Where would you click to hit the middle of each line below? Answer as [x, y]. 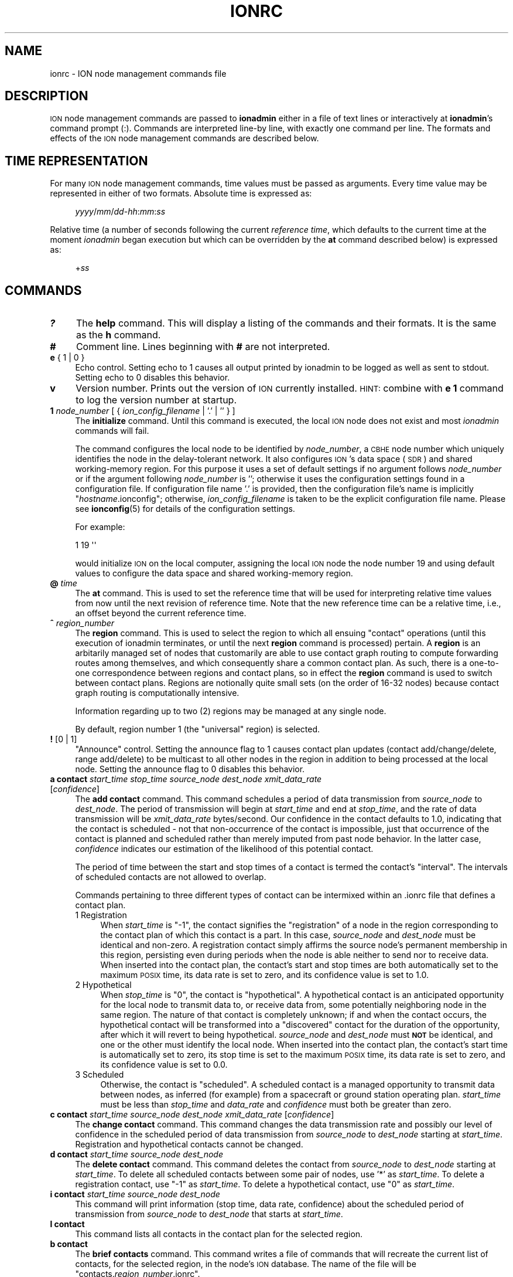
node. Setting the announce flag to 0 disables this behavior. [190, 769]
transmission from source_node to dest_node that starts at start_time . [209, 1214]
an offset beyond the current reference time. [161, 613]
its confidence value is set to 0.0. [164, 1065]
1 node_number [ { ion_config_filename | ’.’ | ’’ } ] [143, 411]
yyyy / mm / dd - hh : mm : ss [120, 212]
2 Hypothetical [103, 985]
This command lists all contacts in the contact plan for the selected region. [219, 1234]
